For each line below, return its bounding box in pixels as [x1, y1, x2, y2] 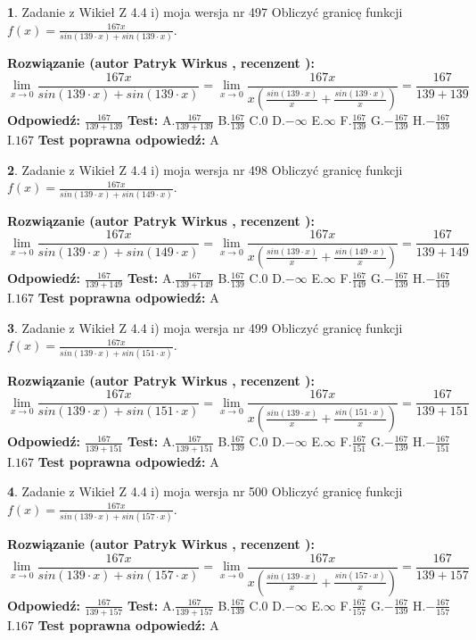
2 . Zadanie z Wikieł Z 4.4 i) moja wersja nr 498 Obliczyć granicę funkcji [7, 160, 403, 179]
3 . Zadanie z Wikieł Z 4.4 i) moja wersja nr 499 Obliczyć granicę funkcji [7, 318, 403, 337]
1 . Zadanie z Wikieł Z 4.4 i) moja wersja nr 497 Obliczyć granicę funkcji [7, 3, 403, 21]
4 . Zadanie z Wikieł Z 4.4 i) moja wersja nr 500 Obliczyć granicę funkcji [7, 482, 403, 501]
